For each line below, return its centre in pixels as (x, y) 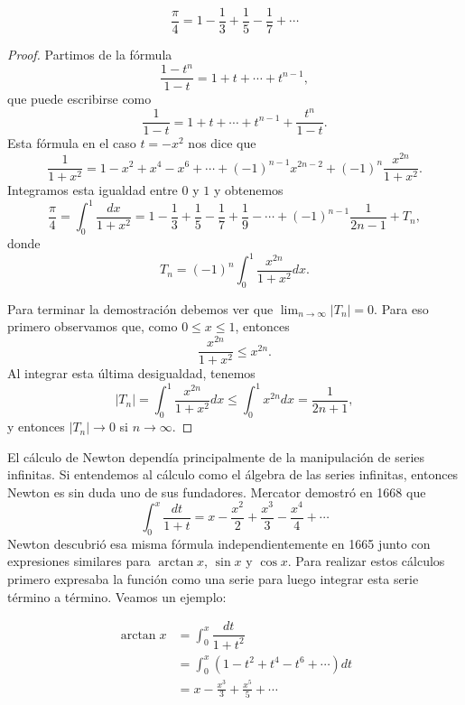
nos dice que (222, 143)
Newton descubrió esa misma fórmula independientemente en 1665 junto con (219, 543)
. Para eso (401, 308)
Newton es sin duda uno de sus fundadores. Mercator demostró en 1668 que (217, 492)
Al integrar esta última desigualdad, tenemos (131, 373)
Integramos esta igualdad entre (93, 190)
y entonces (36, 427)
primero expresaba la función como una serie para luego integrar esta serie (213, 579)
